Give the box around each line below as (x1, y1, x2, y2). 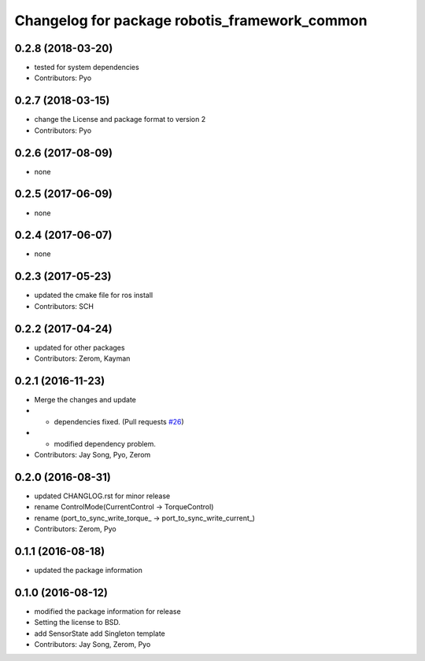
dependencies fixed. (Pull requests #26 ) (54, 417, 184, 426)
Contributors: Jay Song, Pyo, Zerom (34, 450, 151, 459)
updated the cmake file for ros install (34, 291, 153, 300)
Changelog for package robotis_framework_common (14, 12, 368, 29)
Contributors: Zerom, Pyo (34, 524, 117, 534)
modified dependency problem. (54, 439, 157, 448)
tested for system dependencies (34, 63, 139, 72)
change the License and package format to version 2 (34, 115, 206, 124)
